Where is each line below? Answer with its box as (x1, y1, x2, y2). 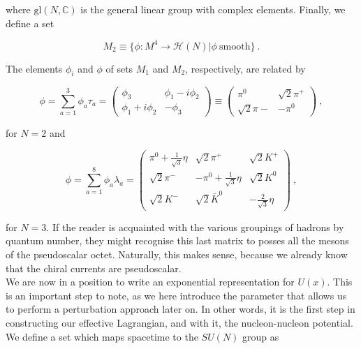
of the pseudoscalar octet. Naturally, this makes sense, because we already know (6, 247, 348, 262)
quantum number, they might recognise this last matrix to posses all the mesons (6, 233, 349, 248)
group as (242, 329, 279, 343)
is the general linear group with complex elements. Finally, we (80, 2, 346, 16)
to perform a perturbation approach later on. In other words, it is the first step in (6, 302, 355, 316)
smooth (219, 41, 251, 52)
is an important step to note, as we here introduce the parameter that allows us (6, 288, 347, 302)
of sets (105, 61, 133, 75)
